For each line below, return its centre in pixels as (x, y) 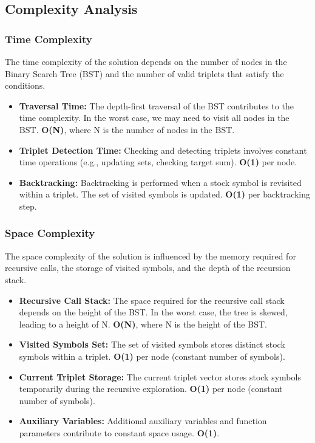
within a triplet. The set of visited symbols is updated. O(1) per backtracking (165, 194)
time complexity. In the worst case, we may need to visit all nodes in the (154, 118)
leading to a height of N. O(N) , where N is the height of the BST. (143, 324)
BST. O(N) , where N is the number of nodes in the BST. (127, 129)
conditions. (25, 85)
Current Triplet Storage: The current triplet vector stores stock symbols (160, 376)
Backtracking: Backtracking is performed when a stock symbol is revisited (160, 182)
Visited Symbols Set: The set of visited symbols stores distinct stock (152, 344)
